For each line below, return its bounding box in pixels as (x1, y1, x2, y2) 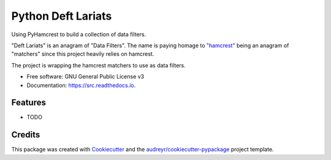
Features (11, 97, 46, 108)
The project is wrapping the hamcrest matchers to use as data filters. (11, 61, 186, 69)
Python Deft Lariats (11, 9, 112, 23)
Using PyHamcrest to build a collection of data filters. (11, 31, 146, 38)
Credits (11, 129, 40, 140)
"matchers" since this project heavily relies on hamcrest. (11, 50, 154, 58)
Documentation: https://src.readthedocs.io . (26, 82, 136, 89)
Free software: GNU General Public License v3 (26, 73, 145, 80)
